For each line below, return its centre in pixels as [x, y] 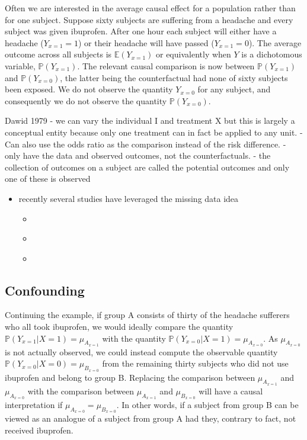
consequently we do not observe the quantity [86, 100]
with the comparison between [81, 391]
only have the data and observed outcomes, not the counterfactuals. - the [138, 155]
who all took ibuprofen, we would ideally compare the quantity [119, 327]
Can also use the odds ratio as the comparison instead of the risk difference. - [145, 144]
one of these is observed [48, 179]
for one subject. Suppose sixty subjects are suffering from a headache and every [149, 19]
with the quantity [134, 338]
